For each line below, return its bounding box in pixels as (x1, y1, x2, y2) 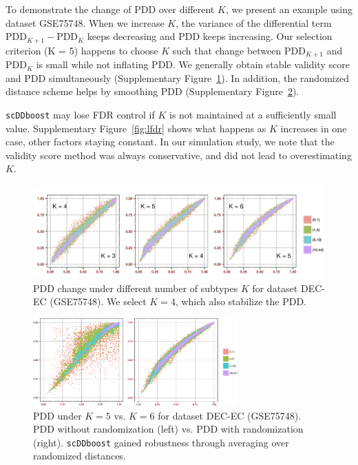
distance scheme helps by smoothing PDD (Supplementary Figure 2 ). (6, 84, 299, 99)
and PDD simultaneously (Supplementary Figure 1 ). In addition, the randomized (6, 70, 349, 85)
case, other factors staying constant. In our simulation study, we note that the (6, 134, 335, 149)
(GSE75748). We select (50, 294, 147, 309)
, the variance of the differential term (176, 15, 332, 30)
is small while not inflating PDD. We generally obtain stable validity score (36, 57, 350, 72)
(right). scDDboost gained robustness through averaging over (33, 435, 289, 449)
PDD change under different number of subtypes (33, 280, 238, 295)
